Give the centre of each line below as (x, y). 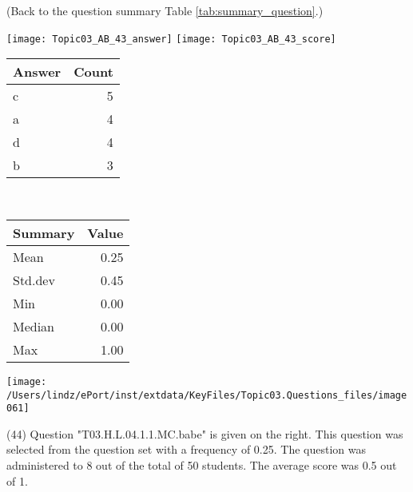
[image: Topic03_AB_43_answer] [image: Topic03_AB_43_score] (171, 39)
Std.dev (34, 280)
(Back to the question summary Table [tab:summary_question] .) (165, 10)
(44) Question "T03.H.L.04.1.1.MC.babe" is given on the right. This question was (205, 433)
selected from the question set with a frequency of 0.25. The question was (186, 449)
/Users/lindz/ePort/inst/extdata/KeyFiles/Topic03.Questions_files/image (207, 395)
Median (34, 326)
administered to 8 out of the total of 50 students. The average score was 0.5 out (202, 465)
